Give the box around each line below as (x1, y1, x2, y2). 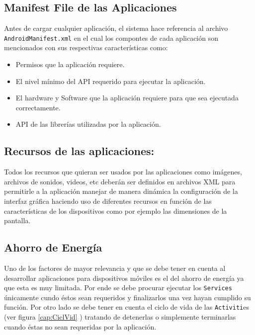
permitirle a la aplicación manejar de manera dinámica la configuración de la (4, 186, 238, 196)
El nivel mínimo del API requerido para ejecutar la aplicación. (15, 76, 206, 86)
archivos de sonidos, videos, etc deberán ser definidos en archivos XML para (4, 176, 236, 186)
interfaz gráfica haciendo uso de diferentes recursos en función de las (4, 196, 212, 206)
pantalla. (4, 215, 31, 226)
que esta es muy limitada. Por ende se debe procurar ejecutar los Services (4, 282, 232, 293)
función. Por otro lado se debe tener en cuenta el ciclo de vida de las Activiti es (4, 302, 249, 312)
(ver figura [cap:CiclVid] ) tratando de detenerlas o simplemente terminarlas (4, 312, 236, 322)
